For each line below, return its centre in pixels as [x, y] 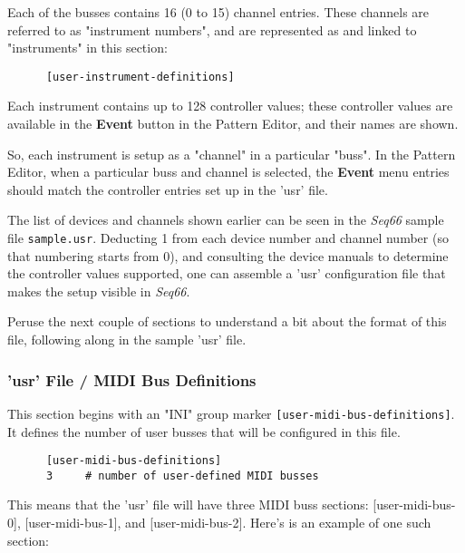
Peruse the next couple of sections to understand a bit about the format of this [227, 321]
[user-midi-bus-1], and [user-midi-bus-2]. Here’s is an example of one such [228, 522]
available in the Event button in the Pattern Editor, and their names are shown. [233, 124]
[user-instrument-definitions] [140, 77]
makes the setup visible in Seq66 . [99, 291]
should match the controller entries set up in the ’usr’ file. [168, 189]
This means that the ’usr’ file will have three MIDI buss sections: [188, 504]
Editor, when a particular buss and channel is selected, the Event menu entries [228, 172]
